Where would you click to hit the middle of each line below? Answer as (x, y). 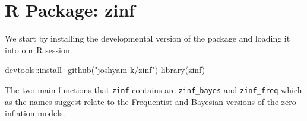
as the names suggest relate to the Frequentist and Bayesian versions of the (142, 101)
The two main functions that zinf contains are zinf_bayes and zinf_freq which (153, 89)
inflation (20, 113)
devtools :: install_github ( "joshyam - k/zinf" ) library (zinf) (105, 70)
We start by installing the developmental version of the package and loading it (148, 38)
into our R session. (39, 50)
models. (51, 113)
